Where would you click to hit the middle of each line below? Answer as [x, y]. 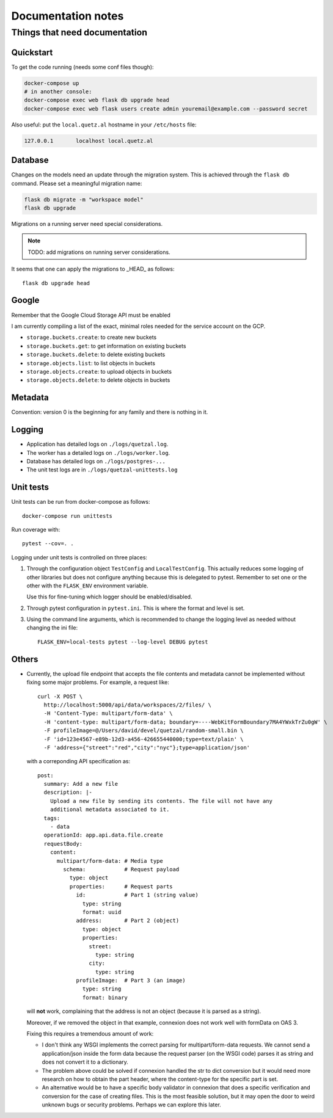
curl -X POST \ [60, 696]
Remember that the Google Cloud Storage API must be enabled [91, 315]
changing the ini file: [52, 628]
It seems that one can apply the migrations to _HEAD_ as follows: [93, 269]
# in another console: [58, 92]
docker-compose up [52, 83]
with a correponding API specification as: [79, 761]
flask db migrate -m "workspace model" [84, 199]
